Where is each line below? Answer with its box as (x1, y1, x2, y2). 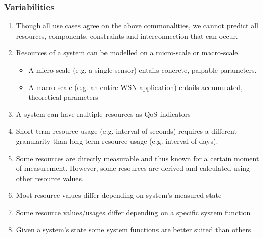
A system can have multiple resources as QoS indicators (16, 108, 191, 119)
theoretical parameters (28, 92, 98, 102)
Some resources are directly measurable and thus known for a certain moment (16, 153, 259, 163)
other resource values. (16, 172, 84, 183)
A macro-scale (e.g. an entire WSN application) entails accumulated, (28, 81, 243, 92)
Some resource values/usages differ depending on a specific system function (16, 206, 251, 217)
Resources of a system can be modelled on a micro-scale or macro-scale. (16, 47, 240, 58)
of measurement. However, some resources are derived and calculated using (16, 163, 250, 173)
